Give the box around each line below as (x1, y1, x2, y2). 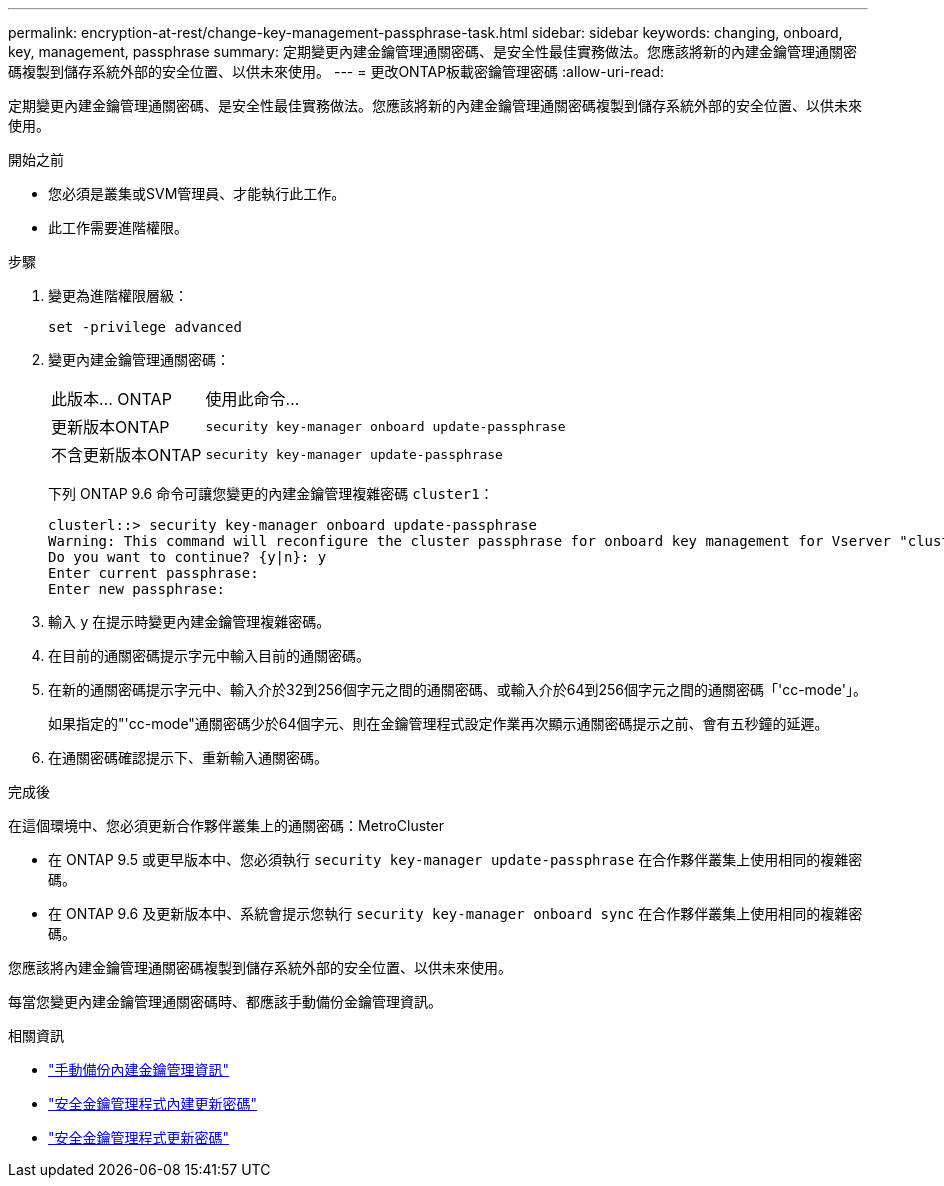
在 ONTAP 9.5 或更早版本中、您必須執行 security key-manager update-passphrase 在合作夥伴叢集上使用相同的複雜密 (48, 851, 863, 868)
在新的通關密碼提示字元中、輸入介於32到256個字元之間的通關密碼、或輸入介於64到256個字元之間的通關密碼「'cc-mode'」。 (48, 681, 867, 698)
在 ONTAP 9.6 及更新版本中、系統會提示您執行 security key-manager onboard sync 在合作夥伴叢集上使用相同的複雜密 (48, 905, 863, 922)
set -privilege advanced (48, 319, 242, 335)
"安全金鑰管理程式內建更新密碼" (48, 1095, 258, 1112)
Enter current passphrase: (48, 565, 259, 581)
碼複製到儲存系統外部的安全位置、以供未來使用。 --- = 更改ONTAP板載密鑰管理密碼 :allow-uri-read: (8, 63, 665, 80)
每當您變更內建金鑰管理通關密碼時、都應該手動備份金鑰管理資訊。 (8, 993, 442, 1010)
